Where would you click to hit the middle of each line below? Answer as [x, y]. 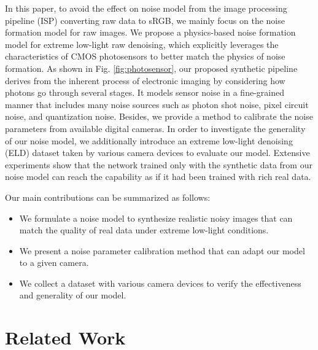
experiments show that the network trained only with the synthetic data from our [159, 164]
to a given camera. [54, 262]
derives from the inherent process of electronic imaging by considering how [145, 80]
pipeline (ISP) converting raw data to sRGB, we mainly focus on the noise [145, 20]
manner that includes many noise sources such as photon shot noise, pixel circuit [157, 104]
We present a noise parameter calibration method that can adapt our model [162, 250]
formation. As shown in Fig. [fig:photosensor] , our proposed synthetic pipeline [151, 68]
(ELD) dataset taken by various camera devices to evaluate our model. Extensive [157, 153]
